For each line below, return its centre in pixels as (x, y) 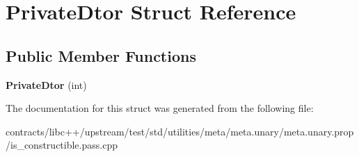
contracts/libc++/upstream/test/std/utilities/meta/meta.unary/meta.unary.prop (180, 131)
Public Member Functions (101, 55)
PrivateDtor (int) (46, 84)
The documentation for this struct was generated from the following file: (160, 108)
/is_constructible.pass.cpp (62, 145)
